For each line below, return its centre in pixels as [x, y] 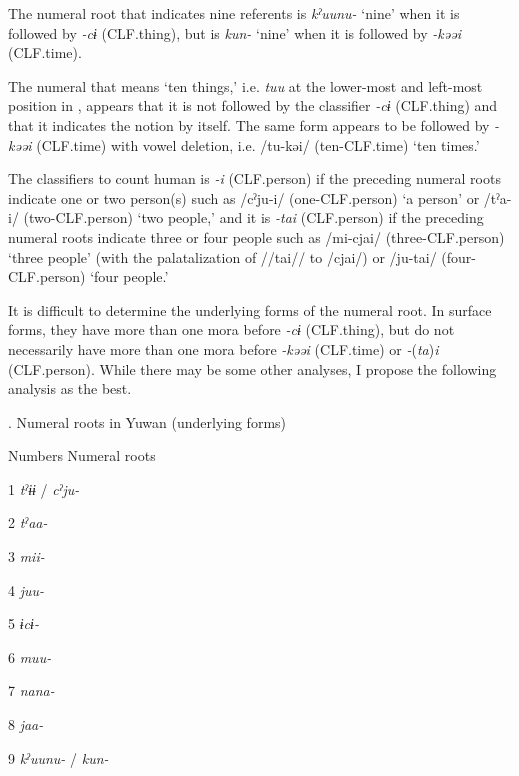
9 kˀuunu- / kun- [58, 757]
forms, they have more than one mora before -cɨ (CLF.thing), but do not [231, 329]
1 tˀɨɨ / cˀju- [44, 488]
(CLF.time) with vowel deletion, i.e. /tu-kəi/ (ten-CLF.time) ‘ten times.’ [258, 144]
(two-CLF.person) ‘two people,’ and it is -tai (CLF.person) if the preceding [253, 217]
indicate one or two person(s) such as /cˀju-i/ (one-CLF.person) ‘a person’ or [244, 197]
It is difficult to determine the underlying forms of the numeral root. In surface [250, 309]
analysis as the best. [70, 388]
